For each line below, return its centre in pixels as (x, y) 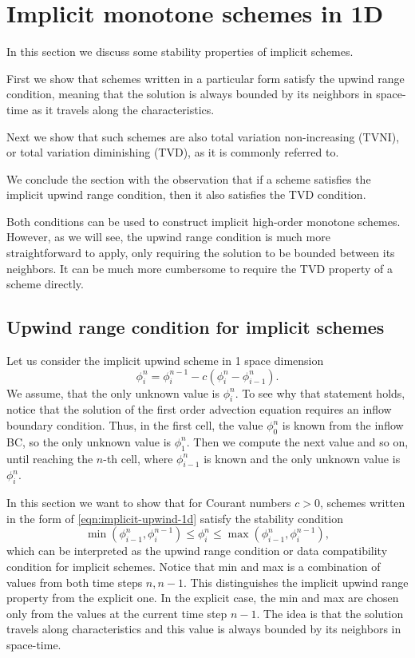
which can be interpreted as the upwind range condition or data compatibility (197, 551)
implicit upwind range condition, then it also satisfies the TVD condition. (186, 194)
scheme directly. (45, 284)
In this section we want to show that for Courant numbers (149, 503)
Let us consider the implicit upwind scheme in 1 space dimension (165, 361)
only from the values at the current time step (117, 613)
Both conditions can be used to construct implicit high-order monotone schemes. (204, 221)
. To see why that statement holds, (320, 392)
